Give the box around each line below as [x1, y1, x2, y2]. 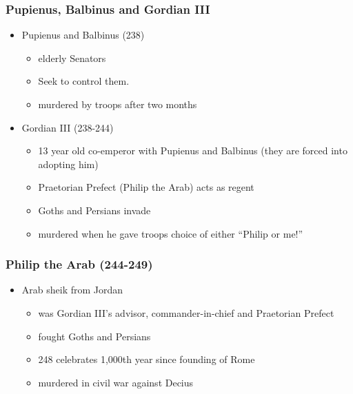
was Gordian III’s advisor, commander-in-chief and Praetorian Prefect [38, 305, 334, 320]
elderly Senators [38, 50, 106, 65]
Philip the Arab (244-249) [6, 256, 153, 273]
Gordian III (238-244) [21, 120, 114, 134]
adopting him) [38, 156, 99, 171]
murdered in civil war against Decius [38, 375, 194, 389]
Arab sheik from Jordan [21, 282, 123, 297]
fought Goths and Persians [38, 329, 151, 343]
